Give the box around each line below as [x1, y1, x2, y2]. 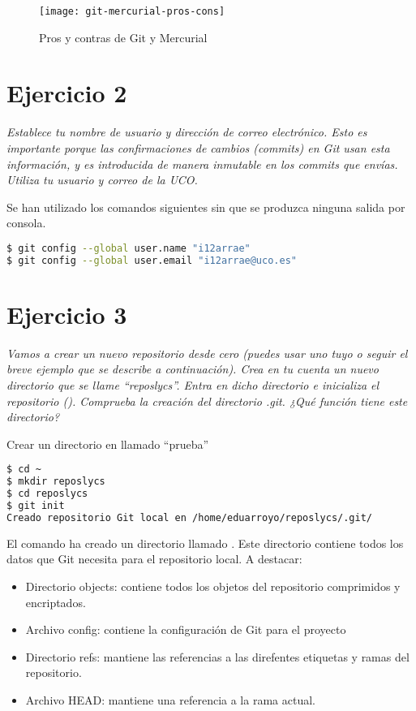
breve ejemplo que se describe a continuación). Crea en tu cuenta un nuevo [6, 360, 379, 377]
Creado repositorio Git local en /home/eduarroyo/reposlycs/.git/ [6, 511, 373, 524]
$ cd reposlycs [6, 488, 88, 500]
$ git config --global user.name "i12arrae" [6, 242, 251, 254]
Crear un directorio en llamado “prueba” [6, 435, 209, 452]
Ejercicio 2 [6, 76, 127, 110]
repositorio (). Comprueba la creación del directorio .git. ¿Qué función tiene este [6, 392, 408, 409]
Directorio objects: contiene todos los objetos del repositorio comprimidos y [25, 577, 401, 594]
